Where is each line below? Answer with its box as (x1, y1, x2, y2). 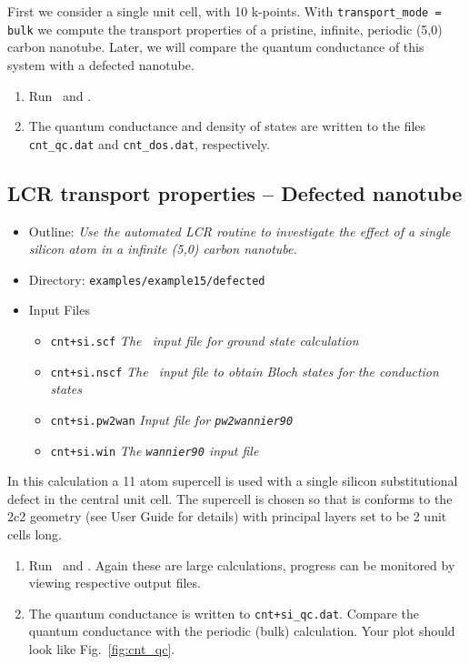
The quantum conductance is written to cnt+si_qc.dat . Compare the (28, 603, 420, 622)
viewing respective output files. (28, 573, 201, 592)
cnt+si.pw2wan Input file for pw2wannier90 (50, 409, 294, 428)
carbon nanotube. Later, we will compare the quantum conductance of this (7, 37, 424, 56)
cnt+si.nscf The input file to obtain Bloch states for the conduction (50, 361, 439, 380)
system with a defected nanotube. (7, 55, 195, 74)
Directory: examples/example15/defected (28, 269, 265, 288)
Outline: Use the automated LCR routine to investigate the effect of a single (28, 221, 451, 240)
